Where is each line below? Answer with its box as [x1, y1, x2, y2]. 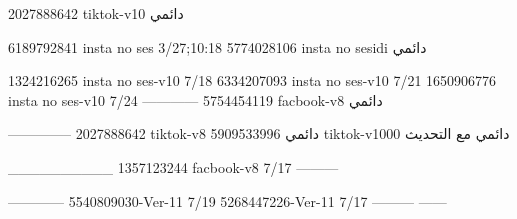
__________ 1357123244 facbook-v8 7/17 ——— [8, 156, 339, 177]
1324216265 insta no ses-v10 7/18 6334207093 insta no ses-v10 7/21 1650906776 [8, 70, 497, 91]
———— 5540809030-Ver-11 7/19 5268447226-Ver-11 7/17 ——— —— [8, 190, 447, 211]
